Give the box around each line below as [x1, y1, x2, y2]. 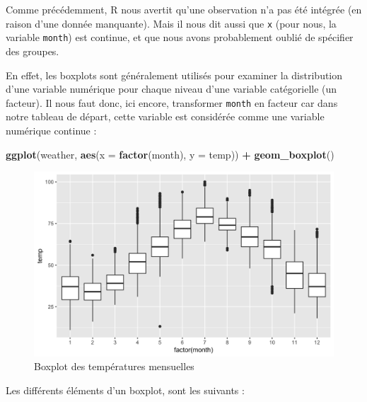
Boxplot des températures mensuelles [34, 359, 194, 374]
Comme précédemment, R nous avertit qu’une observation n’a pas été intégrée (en [6, 2, 362, 16]
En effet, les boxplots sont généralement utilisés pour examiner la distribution [6, 67, 343, 82]
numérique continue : [6, 122, 97, 137]
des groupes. [6, 43, 59, 58]
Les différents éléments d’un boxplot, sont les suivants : [6, 383, 245, 397]
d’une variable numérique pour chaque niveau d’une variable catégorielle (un [6, 81, 337, 96]
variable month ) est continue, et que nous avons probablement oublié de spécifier [6, 30, 354, 45]
